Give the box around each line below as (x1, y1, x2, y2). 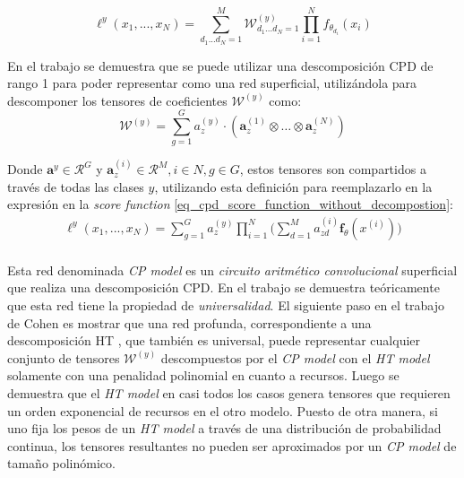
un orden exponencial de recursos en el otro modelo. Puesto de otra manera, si (7, 401, 438, 420)
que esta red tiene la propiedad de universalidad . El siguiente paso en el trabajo (7, 296, 445, 315)
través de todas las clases (7, 177, 144, 196)
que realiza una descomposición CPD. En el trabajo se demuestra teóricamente (7, 278, 440, 297)
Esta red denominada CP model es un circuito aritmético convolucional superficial (7, 260, 458, 279)
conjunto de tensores (7, 348, 120, 367)
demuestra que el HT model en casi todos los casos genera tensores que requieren (7, 384, 451, 403)
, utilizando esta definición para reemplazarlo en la (154, 177, 433, 196)
